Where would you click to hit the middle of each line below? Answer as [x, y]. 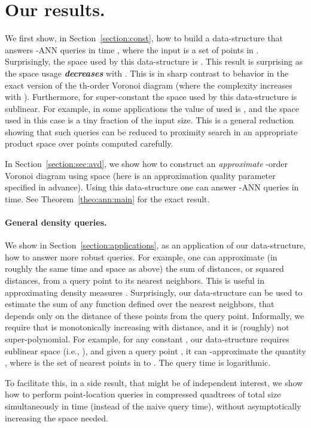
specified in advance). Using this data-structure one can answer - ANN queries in [152, 187]
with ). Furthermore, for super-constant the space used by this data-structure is [151, 97]
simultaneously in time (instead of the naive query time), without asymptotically [153, 406]
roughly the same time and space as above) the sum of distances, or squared [144, 268]
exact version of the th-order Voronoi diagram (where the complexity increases [149, 85]
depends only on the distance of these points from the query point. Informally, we [155, 315]
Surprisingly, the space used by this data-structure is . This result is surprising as [154, 61]
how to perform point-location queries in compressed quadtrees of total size [143, 394]
